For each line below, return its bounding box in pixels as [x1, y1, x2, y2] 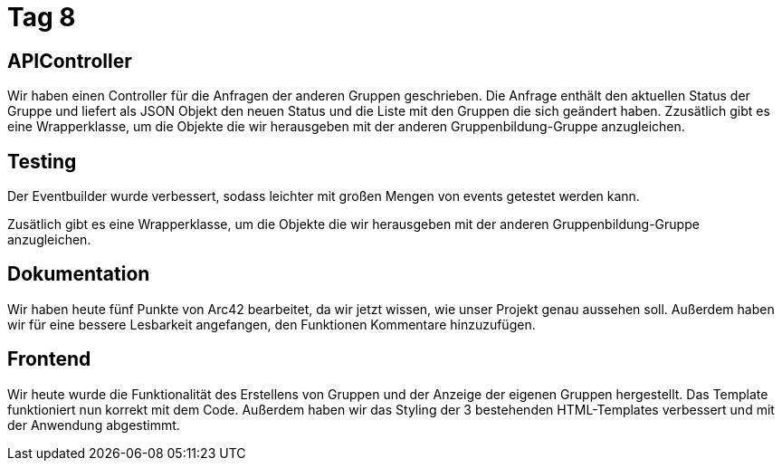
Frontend [7, 348, 91, 371]
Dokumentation [7, 263, 150, 286]
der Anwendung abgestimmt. [7, 416, 180, 433]
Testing [7, 149, 77, 173]
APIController [7, 49, 132, 72]
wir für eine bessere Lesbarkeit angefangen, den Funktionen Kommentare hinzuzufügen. [7, 316, 536, 332]
